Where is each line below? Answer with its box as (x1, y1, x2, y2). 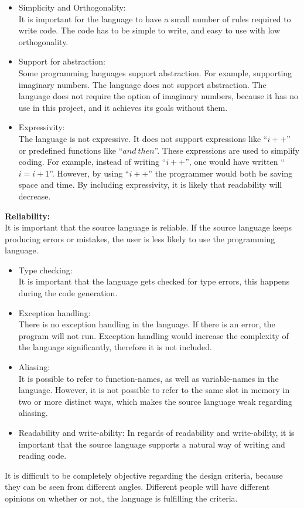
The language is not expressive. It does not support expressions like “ (18, 132, 268, 144)
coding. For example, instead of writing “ (18, 155, 166, 168)
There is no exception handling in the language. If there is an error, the (18, 318, 275, 330)
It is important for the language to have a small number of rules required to (18, 12, 291, 25)
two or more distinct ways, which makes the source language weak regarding (18, 395, 292, 407)
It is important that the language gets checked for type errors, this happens (18, 275, 290, 287)
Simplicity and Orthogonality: (18, 1, 126, 13)
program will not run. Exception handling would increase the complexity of (18, 329, 289, 341)
